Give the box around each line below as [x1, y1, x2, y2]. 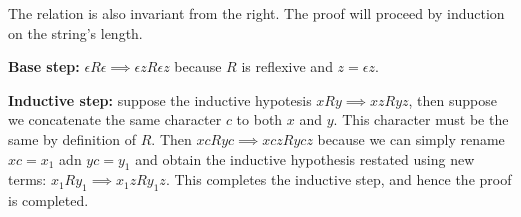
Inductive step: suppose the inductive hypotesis [8, 89, 312, 110]
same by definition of [8, 128, 137, 149]
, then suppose [408, 89, 498, 110]
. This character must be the [333, 109, 509, 130]
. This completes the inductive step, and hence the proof [165, 169, 512, 190]
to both [236, 109, 283, 130]
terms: [8, 169, 47, 190]
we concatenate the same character [8, 109, 222, 130]
